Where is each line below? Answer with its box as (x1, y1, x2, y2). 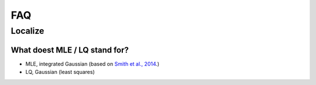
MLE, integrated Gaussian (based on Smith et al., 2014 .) (25, 60, 160, 67)
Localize (11, 26, 44, 36)
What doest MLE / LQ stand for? (11, 45, 129, 55)
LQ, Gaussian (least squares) (25, 69, 95, 76)
